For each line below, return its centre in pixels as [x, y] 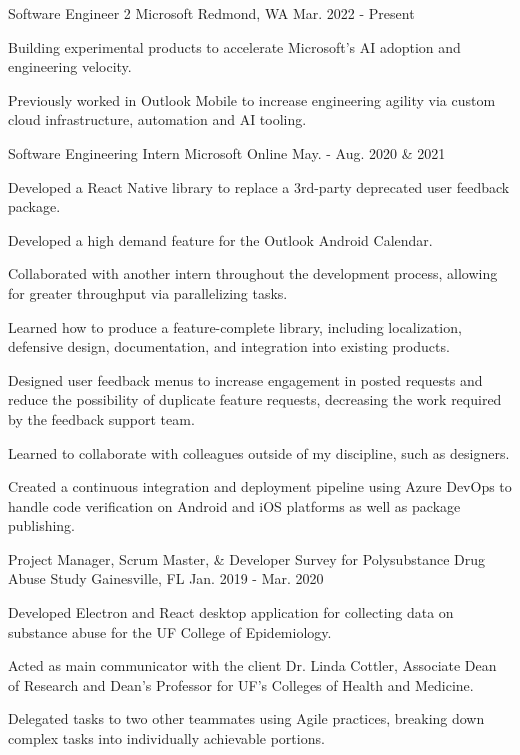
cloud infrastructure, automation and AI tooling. [157, 119]
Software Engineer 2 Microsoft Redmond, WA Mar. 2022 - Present [211, 13]
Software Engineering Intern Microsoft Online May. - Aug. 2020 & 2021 [227, 152]
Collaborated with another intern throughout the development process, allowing [253, 273]
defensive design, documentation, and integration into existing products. [229, 346]
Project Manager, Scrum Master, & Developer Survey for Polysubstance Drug [246, 558]
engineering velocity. [70, 66]
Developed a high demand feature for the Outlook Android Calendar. [220, 239]
